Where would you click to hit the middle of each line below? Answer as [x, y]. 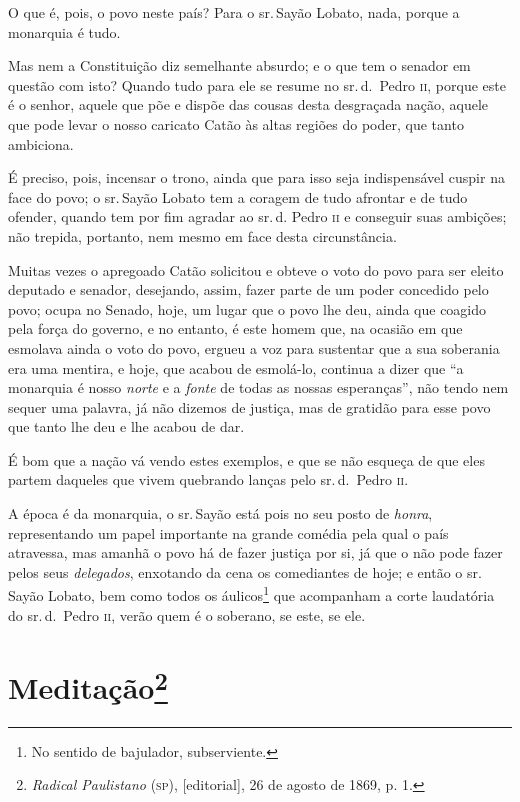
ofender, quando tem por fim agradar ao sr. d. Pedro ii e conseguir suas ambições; [257, 216]
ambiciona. [41, 143]
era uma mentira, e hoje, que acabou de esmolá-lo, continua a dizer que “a [236, 367]
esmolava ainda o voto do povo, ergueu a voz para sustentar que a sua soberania [254, 347]
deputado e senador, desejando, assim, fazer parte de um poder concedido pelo [248, 289]
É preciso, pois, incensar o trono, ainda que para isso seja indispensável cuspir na [256, 177]
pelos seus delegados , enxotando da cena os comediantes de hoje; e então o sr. [245, 571]
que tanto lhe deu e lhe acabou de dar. [126, 426]
